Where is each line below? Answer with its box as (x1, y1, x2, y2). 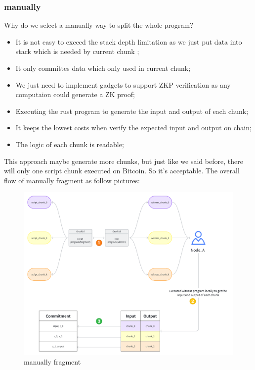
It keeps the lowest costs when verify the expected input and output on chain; (15, 122, 252, 133)
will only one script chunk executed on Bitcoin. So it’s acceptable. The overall (4, 165, 240, 176)
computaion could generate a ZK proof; (15, 89, 135, 100)
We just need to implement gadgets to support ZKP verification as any (15, 79, 231, 90)
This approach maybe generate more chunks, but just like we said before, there (4, 156, 243, 166)
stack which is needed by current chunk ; (15, 46, 139, 56)
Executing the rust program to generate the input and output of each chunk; (15, 106, 249, 116)
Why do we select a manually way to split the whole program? (4, 20, 193, 30)
